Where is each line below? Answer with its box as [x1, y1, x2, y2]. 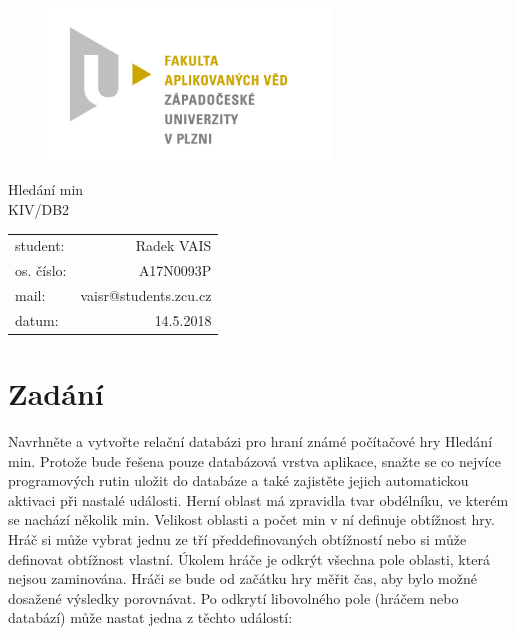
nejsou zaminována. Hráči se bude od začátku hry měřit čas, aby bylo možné [8, 568, 477, 589]
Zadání [8, 373, 104, 414]
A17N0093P [138, 260, 212, 281]
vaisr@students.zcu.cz [80, 285, 212, 306]
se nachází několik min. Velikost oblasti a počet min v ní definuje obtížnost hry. [8, 509, 495, 530]
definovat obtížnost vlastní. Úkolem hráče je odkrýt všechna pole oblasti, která [8, 548, 490, 569]
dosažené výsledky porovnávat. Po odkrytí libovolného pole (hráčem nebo [8, 587, 459, 608]
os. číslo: [15, 260, 67, 281]
